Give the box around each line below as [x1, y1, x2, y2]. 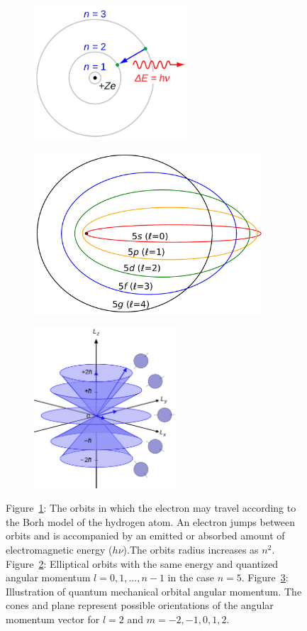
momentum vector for [6, 612, 100, 627]
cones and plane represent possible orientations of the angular [6, 598, 274, 613]
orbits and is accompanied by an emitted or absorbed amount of [6, 528, 285, 543]
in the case [167, 570, 214, 585]
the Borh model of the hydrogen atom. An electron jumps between [6, 514, 295, 529]
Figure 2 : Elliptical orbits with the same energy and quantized [6, 556, 279, 571]
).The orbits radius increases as [123, 542, 259, 557]
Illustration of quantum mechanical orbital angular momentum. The [6, 583, 302, 598]
